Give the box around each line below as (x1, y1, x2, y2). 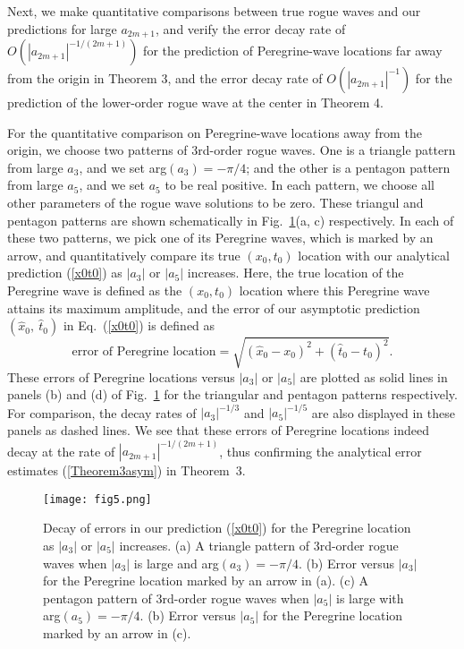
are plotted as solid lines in (299, 367, 448, 386)
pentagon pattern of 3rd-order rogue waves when (43, 588, 309, 607)
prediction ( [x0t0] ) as (7, 263, 122, 282)
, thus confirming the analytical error (219, 441, 422, 460)
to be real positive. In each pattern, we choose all (165, 175, 435, 194)
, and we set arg (79, 158, 167, 176)
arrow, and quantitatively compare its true (7, 245, 240, 264)
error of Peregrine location (72, 345, 216, 358)
